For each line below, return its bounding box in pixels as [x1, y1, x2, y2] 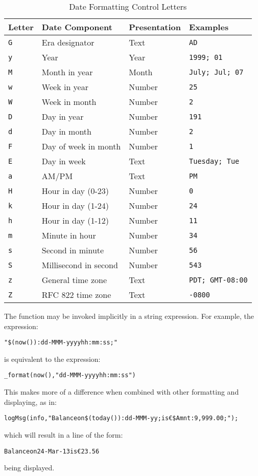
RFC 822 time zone [41, 289, 111, 300]
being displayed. [4, 462, 55, 473]
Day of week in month [41, 140, 121, 152]
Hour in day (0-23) [41, 185, 109, 197]
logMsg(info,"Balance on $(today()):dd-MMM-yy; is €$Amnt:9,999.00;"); [4, 415, 239, 422]
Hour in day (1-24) [41, 200, 109, 211]
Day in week [41, 155, 86, 167]
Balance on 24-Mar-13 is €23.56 [4, 447, 100, 455]
